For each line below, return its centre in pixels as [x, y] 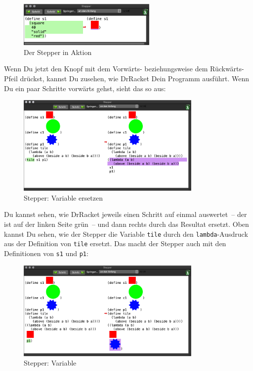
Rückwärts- [227, 69]
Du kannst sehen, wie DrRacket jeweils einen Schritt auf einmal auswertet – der [126, 214]
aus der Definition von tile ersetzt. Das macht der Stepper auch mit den [115, 243]
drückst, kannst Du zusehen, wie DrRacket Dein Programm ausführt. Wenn [134, 78]
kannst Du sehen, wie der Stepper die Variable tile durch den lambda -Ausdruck [126, 234]
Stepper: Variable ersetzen [63, 197]
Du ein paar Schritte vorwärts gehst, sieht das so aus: [85, 88]
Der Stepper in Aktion [58, 52]
